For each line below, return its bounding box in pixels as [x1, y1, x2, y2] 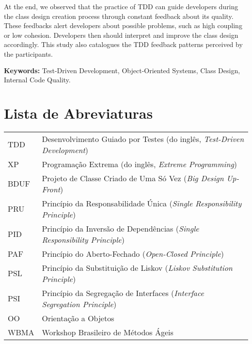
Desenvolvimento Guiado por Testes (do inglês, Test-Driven [42, 133, 244, 144]
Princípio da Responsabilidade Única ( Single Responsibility [42, 197, 242, 209]
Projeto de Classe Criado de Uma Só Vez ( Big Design [42, 172, 224, 184]
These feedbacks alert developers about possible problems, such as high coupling [4, 20, 242, 31]
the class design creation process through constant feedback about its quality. [4, 11, 234, 21]
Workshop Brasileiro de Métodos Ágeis [42, 326, 173, 338]
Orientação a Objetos [42, 312, 114, 324]
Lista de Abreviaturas [4, 103, 153, 123]
